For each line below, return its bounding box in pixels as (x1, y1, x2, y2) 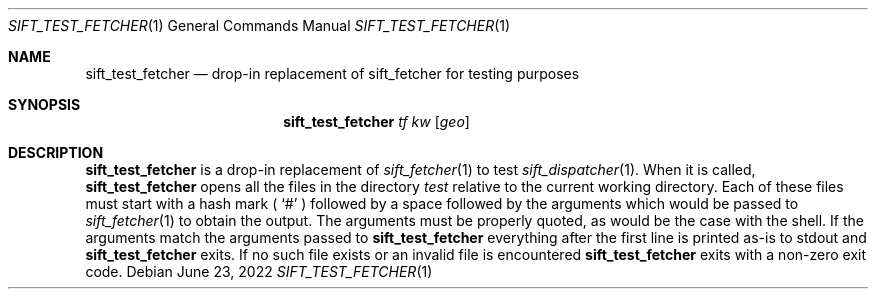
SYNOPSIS (8, 96, 81, 113)
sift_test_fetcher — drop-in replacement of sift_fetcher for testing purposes (85, 65, 580, 82)
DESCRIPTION (8, 144, 104, 161)
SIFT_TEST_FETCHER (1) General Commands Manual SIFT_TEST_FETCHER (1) (8, 17, 511, 34)
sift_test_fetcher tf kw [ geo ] (283, 113, 470, 130)
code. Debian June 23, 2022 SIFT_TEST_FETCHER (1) (85, 263, 433, 280)
